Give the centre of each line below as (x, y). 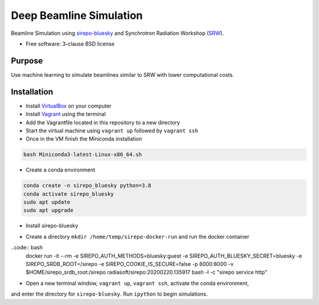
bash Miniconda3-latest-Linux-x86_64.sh (82, 155)
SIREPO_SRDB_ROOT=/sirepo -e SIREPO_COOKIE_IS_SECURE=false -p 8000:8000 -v (130, 264)
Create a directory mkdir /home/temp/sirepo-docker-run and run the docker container (137, 236)
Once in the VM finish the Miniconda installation (84, 139)
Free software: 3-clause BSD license (70, 44)
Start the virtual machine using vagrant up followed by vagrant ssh (112, 131)
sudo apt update (47, 202)
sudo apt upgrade (48, 210)
